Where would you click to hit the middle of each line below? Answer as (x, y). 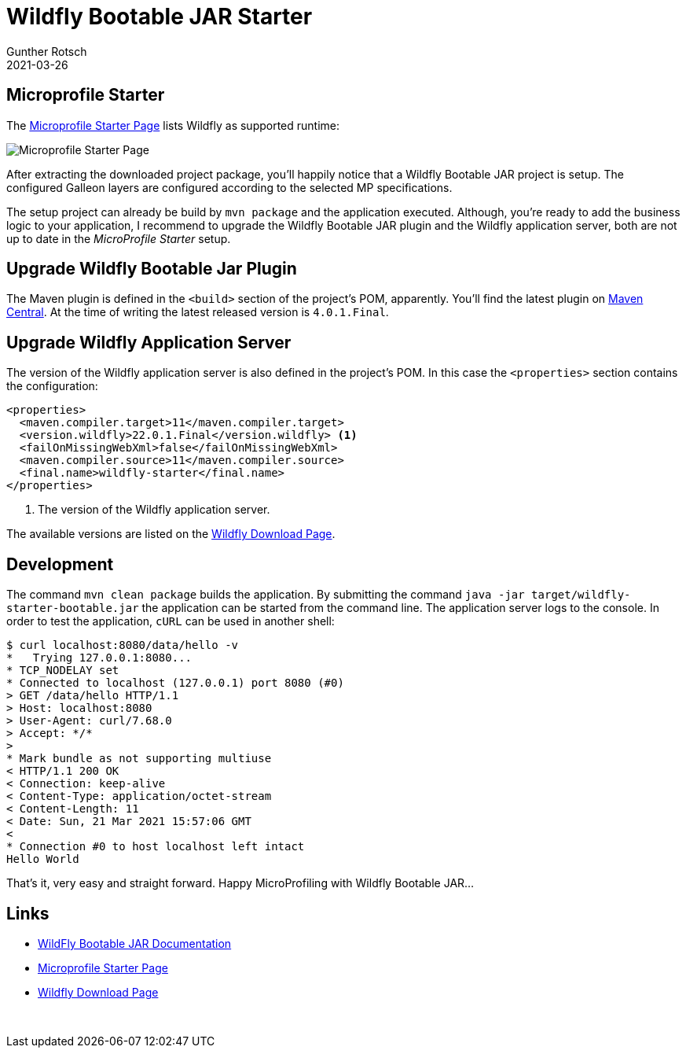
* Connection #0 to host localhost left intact (156, 847)
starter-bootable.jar (73, 608)
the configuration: (52, 386)
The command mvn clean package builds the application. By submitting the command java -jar (266, 595)
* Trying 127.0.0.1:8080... (99, 658)
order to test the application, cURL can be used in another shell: (171, 621)
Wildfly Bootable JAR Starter (160, 17)
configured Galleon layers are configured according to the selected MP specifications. (229, 187)
